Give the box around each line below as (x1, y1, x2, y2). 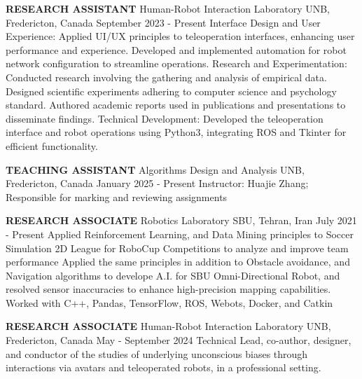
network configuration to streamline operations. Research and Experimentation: (6, 56, 347, 71)
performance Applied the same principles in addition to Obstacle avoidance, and (6, 254, 350, 269)
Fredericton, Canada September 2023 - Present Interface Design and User (6, 15, 321, 29)
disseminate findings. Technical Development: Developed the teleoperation (6, 111, 323, 125)
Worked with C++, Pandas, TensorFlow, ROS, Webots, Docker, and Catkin (6, 295, 333, 310)
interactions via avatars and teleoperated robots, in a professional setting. (6, 360, 321, 375)
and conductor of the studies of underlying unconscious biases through (6, 346, 308, 361)
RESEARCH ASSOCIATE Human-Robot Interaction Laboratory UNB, (6, 319, 331, 333)
